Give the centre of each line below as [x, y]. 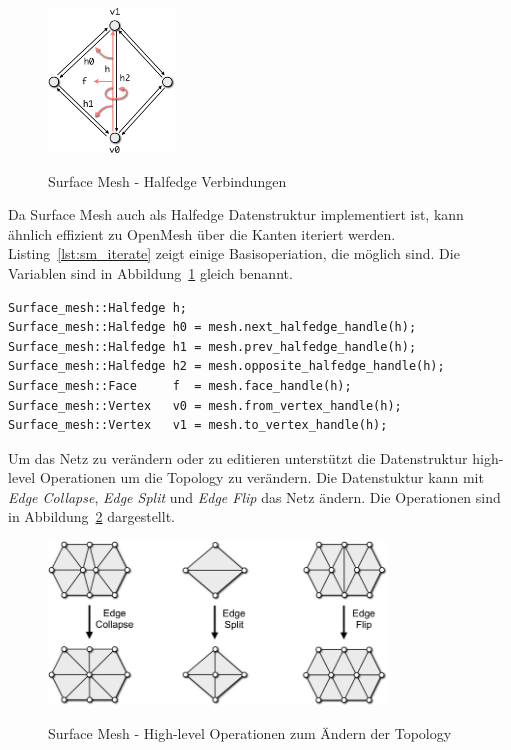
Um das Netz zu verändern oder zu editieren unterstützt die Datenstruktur [238, 457]
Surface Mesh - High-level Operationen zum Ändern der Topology [250, 732]
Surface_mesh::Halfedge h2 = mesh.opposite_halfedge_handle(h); [226, 366]
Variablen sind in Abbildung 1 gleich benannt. [150, 272]
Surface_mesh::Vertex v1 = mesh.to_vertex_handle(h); [198, 425]
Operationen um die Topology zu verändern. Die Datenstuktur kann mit [261, 477]
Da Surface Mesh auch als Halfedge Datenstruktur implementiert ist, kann [236, 214]
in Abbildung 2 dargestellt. [91, 516]
